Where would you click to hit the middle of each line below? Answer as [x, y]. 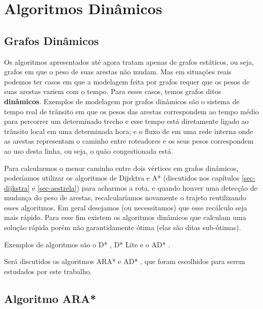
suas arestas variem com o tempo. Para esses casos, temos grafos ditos [113, 91]
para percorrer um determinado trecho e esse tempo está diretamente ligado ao [126, 121]
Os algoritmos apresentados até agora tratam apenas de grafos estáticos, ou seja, [129, 61]
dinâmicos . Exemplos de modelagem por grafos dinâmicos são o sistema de [122, 101]
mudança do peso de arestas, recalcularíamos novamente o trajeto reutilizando [125, 197]
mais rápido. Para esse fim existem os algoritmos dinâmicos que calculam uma [125, 217]
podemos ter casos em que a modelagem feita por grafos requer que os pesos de [127, 81]
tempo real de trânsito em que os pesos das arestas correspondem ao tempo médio [131, 111]
